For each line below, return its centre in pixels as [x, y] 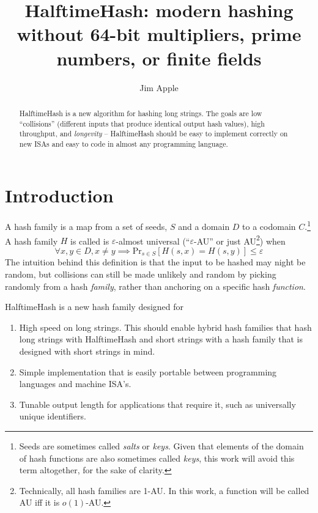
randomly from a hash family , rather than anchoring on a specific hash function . [155, 286]
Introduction [59, 195]
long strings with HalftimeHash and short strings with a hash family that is [161, 339]
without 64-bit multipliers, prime [159, 34]
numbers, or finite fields [159, 58]
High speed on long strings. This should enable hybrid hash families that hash [165, 327]
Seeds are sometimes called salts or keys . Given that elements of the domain [161, 445]
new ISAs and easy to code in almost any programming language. [124, 143]
